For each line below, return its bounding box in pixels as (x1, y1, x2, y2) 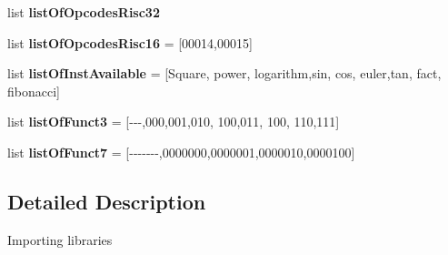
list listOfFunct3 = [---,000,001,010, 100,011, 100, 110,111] (7, 112, 340, 131)
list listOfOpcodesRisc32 (7, 3, 160, 21)
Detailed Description (7, 187, 206, 215)
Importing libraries (7, 229, 113, 249)
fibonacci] (7, 81, 60, 100)
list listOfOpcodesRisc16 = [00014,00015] (7, 33, 253, 52)
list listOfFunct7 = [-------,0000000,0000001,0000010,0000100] (7, 142, 355, 161)
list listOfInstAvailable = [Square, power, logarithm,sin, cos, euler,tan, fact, (7, 64, 442, 83)
